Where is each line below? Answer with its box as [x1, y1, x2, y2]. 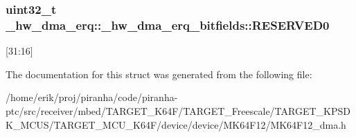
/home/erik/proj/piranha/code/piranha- [6, 90, 178, 104]
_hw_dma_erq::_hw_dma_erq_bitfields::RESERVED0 [6, 16, 330, 33]
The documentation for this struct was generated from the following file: [6, 66, 312, 81]
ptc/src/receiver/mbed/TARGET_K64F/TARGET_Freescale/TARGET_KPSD [6, 103, 350, 118]
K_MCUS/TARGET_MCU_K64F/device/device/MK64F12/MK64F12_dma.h [6, 117, 346, 131]
